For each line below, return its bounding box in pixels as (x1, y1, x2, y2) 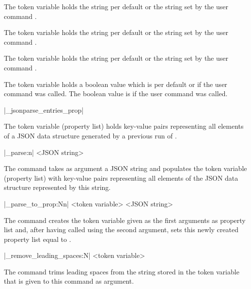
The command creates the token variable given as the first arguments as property (4, 215, 246, 225)
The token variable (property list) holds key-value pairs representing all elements (4, 121, 244, 131)
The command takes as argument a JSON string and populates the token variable (4, 163, 247, 173)
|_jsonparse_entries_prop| (4, 104, 84, 115)
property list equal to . (4, 234, 71, 244)
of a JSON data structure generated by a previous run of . (4, 130, 177, 140)
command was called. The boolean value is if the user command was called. (4, 88, 228, 99)
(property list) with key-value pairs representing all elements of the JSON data (4, 172, 238, 183)
